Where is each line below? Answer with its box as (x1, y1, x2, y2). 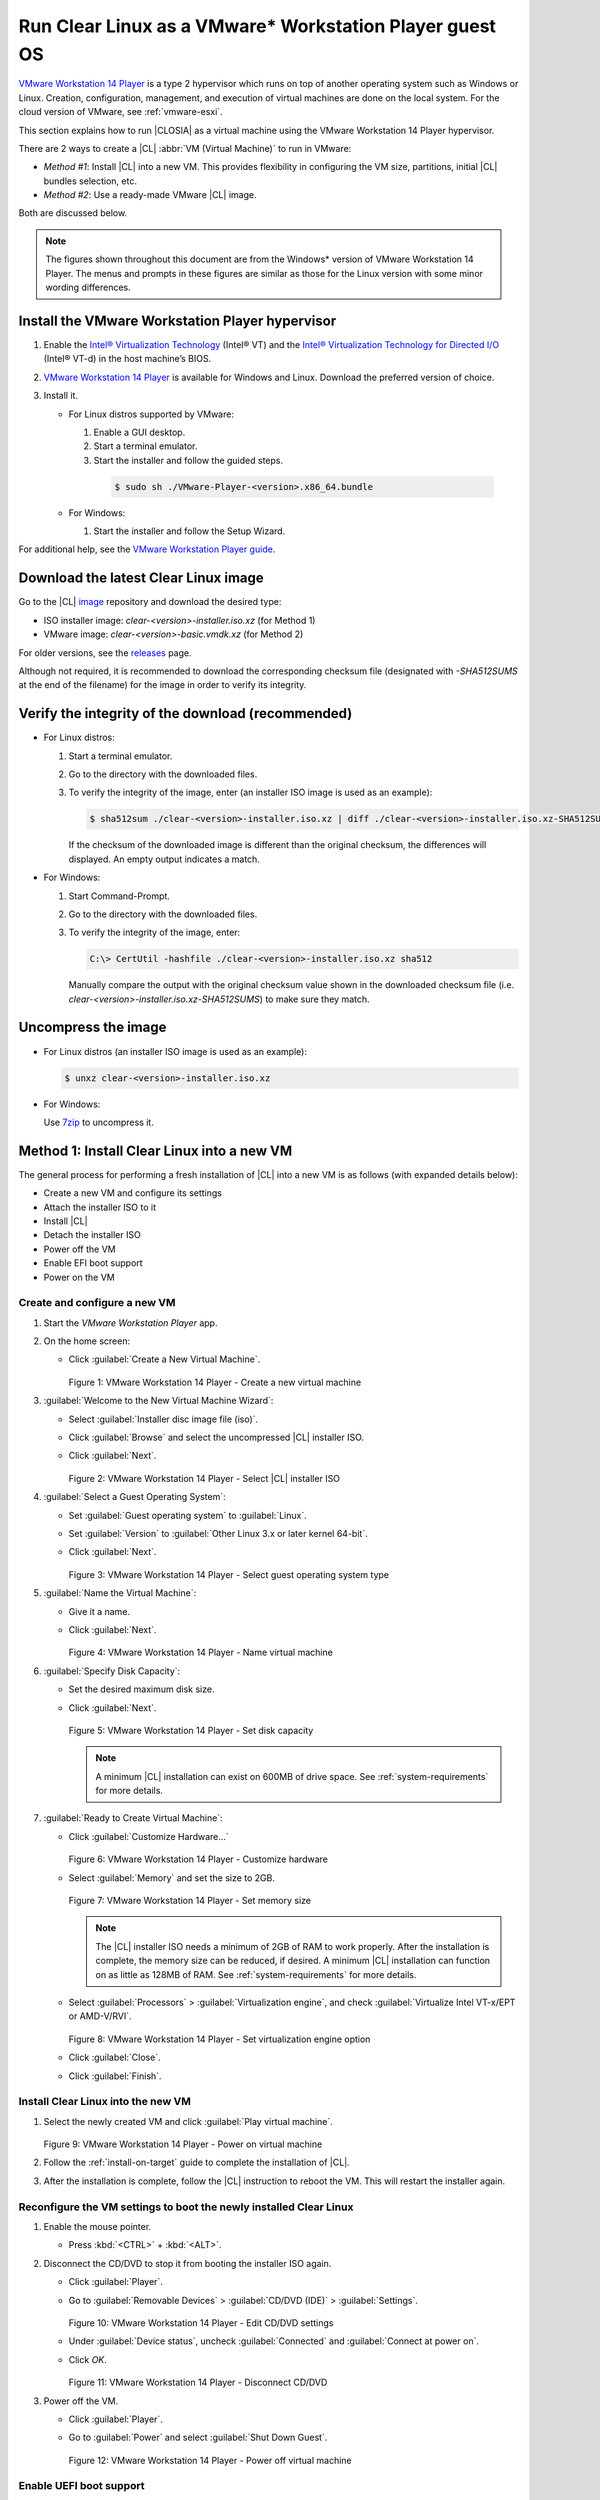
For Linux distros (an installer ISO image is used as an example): (43, 1045, 307, 1057)
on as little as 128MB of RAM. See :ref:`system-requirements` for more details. (95, 1968, 417, 1980)
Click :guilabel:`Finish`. (68, 2070, 162, 2082)
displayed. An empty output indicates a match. (68, 853, 260, 865)
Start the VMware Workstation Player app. (43, 1316, 218, 1329)
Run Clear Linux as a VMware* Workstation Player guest (18, 15, 497, 37)
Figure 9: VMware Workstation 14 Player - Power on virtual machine (43, 2138, 323, 2150)
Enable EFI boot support (43, 1257, 144, 1269)
